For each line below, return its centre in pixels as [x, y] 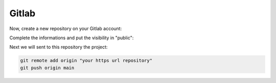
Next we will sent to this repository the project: [59, 47]
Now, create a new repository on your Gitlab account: [66, 29]
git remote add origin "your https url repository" [86, 61]
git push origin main [47, 68]
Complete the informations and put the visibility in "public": [72, 38]
